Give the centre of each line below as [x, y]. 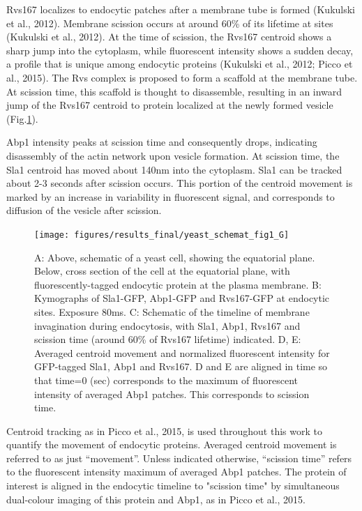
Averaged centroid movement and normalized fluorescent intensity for [182, 352]
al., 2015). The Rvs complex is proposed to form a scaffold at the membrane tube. [182, 77]
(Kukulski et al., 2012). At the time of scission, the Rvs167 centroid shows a [169, 37]
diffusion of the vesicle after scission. [84, 210]
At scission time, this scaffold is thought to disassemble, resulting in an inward [174, 91]
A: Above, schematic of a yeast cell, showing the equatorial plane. [175, 257]
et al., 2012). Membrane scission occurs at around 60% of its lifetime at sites [170, 23]
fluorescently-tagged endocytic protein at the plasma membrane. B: [178, 284]
